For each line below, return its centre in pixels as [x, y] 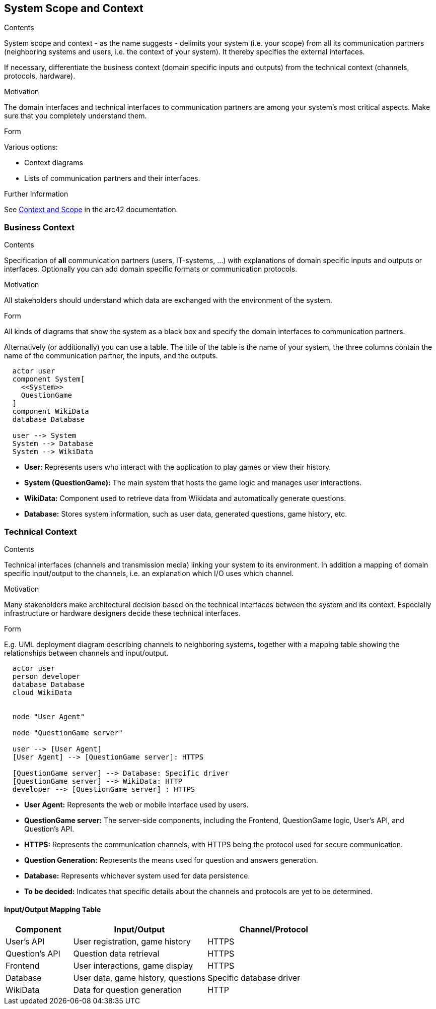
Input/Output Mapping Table [53, 909]
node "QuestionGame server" [68, 733]
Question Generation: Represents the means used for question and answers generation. [171, 860]
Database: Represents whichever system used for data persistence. [137, 875]
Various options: [31, 147]
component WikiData [51, 412]
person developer [46, 676]
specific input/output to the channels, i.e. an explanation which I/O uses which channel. [149, 573]
